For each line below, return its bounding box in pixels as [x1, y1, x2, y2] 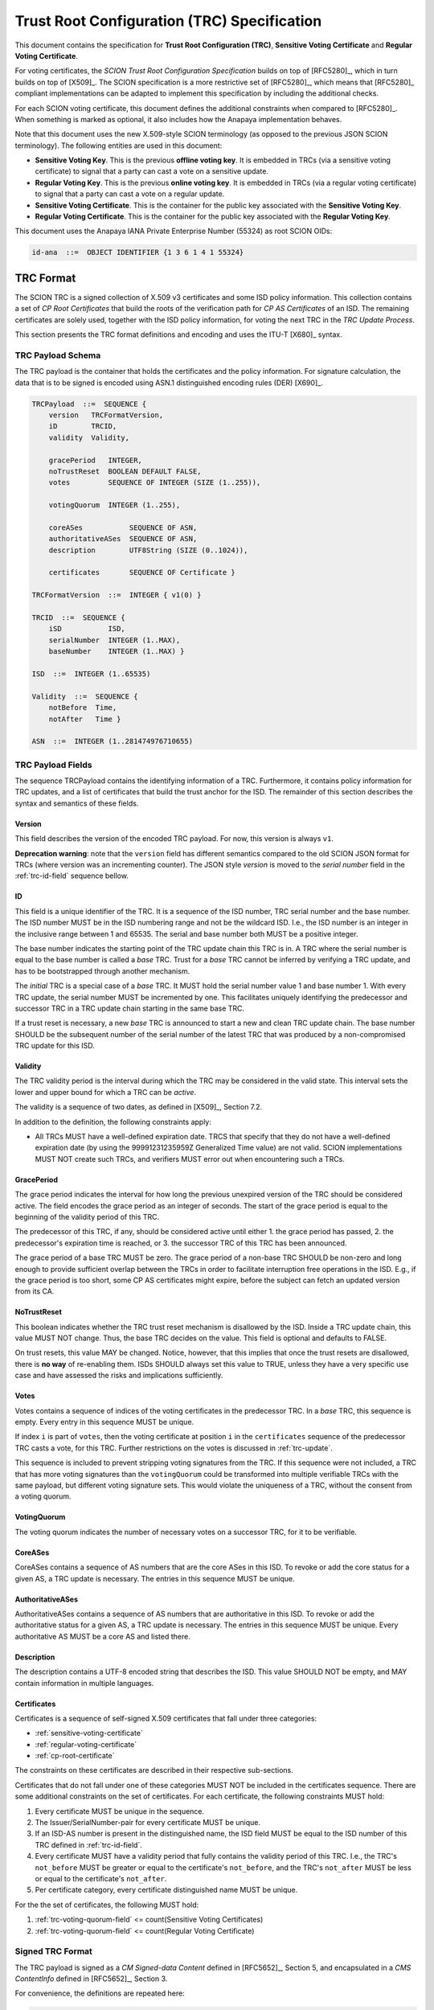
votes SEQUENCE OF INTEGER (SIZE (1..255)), [48, 478, 261, 487]
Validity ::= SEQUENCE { [31, 691, 138, 701]
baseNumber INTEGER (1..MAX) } [48, 647, 185, 656]
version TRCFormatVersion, [48, 410, 164, 420]
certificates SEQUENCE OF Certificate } [48, 568, 236, 577]
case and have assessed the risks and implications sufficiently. [14, 1371, 223, 1380]
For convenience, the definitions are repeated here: [14, 1988, 185, 1998]
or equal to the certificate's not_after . [35, 1873, 167, 1883]
